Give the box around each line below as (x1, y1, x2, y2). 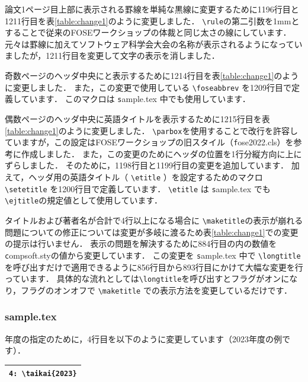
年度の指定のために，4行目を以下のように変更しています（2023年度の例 (5, 332, 282, 345)
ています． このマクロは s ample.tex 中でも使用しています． (21, 93, 251, 105)
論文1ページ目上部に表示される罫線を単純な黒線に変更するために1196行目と (5, 3, 299, 15)
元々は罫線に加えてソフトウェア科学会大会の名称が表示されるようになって (5, 37, 294, 50)
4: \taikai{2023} (9, 370, 77, 378)
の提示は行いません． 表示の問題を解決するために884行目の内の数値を (5, 237, 277, 250)
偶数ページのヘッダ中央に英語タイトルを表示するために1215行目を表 (5, 112, 270, 125)
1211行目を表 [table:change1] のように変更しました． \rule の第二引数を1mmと (5, 14, 300, 27)
